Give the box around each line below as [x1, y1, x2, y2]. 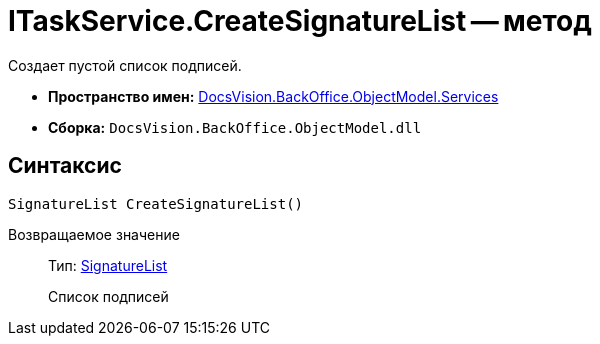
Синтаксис [8, 153, 122, 179]
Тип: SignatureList [48, 256, 168, 274]
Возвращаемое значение [8, 225, 180, 243]
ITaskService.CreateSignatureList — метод [8, 4, 592, 38]
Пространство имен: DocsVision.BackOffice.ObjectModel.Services [48, 87, 499, 105]
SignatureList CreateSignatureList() [8, 195, 304, 212]
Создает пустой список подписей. [8, 56, 242, 74]
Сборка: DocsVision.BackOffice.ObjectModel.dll [48, 118, 422, 136]
